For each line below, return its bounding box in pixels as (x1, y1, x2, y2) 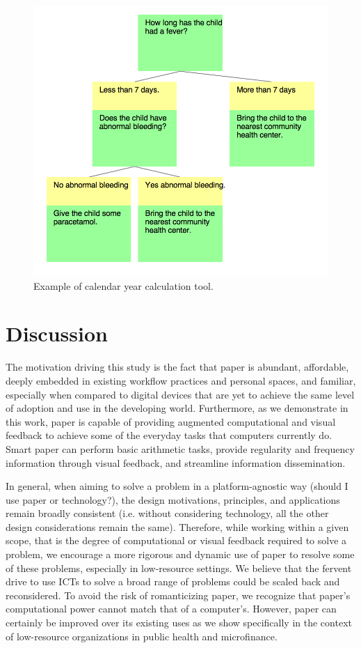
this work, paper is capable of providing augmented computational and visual (6, 414, 336, 429)
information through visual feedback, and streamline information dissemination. (6, 455, 346, 470)
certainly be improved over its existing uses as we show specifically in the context (6, 615, 352, 630)
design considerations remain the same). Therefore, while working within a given (6, 519, 349, 534)
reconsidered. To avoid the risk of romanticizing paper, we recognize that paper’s (6, 587, 351, 602)
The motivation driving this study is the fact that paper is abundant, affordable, (6, 360, 349, 374)
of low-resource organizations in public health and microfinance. (6, 628, 278, 643)
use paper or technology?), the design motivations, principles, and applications (6, 492, 340, 507)
